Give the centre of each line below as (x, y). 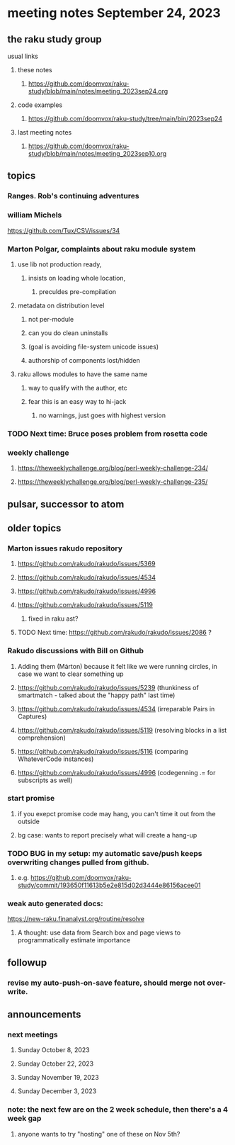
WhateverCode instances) (56, 759)
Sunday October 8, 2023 (53, 1050)
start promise (31, 799)
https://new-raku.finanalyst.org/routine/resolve (76, 919)
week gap (24, 1119)
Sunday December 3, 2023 (57, 1091)
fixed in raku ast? (53, 619)
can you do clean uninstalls (68, 333)
